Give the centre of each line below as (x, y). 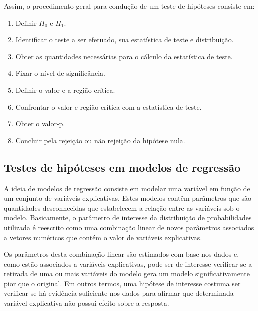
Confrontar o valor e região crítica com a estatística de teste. (109, 107)
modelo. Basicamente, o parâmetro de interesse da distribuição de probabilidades (128, 217)
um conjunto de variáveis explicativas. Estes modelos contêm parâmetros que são (128, 198)
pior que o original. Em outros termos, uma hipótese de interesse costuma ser (122, 283)
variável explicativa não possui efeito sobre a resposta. (87, 303)
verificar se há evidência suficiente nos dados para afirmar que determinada (119, 293)
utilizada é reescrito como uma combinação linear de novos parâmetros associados (129, 227)
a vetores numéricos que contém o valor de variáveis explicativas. (103, 237)
